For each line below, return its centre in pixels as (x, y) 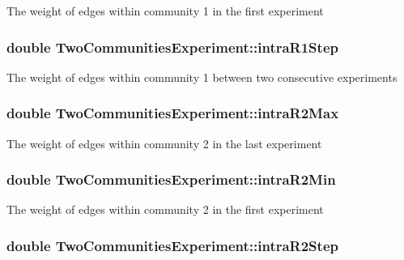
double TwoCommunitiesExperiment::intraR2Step (172, 245)
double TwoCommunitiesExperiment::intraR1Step (172, 47)
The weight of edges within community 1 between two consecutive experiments (202, 77)
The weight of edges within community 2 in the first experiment (165, 209)
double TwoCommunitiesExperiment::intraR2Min (171, 179)
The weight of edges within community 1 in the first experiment (165, 11)
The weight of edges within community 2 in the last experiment (164, 143)
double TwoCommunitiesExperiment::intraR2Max (173, 113)
